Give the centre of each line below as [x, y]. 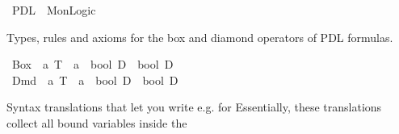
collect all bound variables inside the [97, 122]
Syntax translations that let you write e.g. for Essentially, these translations [194, 107]
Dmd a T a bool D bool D [95, 80]
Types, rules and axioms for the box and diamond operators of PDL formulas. [200, 37]
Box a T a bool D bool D [92, 64]
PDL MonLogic [54, 10]
